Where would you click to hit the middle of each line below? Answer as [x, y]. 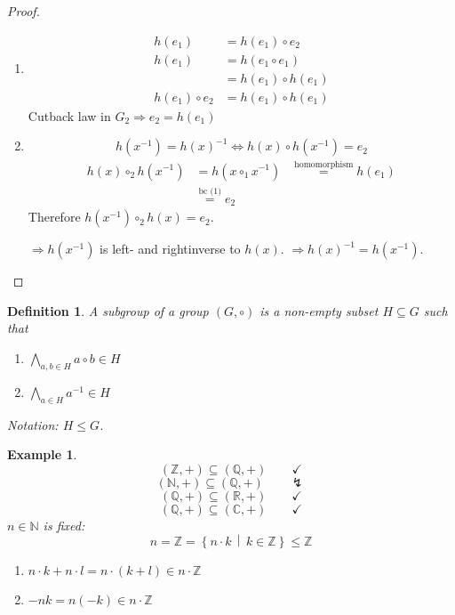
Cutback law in [69, 115]
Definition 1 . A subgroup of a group [108, 310]
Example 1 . [42, 454]
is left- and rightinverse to [170, 249]
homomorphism [324, 164]
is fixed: [64, 525]
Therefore [54, 217]
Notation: [33, 424]
